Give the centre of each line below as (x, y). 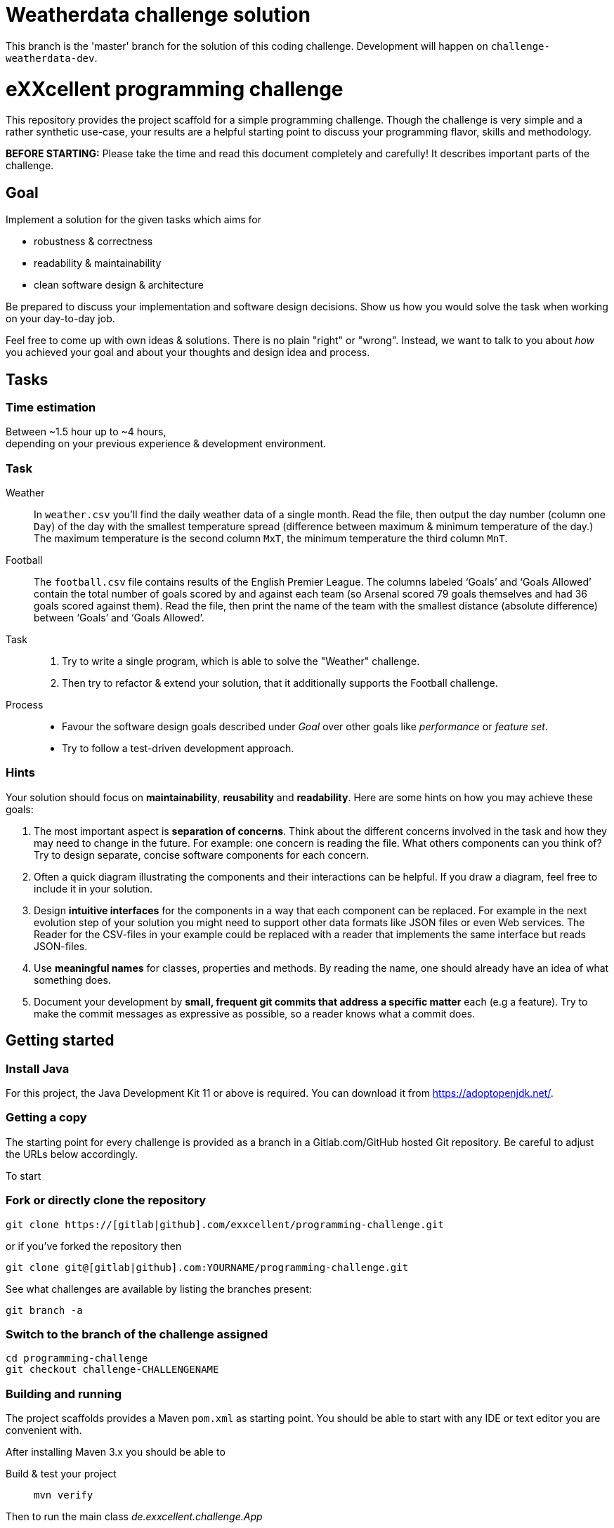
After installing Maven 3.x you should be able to (116, 1452)
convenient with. (44, 1430)
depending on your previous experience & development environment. (166, 444)
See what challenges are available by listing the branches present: (159, 1289)
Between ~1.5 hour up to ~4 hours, (86, 432)
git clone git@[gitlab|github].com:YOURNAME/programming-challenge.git (207, 1267)
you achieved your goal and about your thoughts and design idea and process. (188, 353)
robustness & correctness (93, 242)
